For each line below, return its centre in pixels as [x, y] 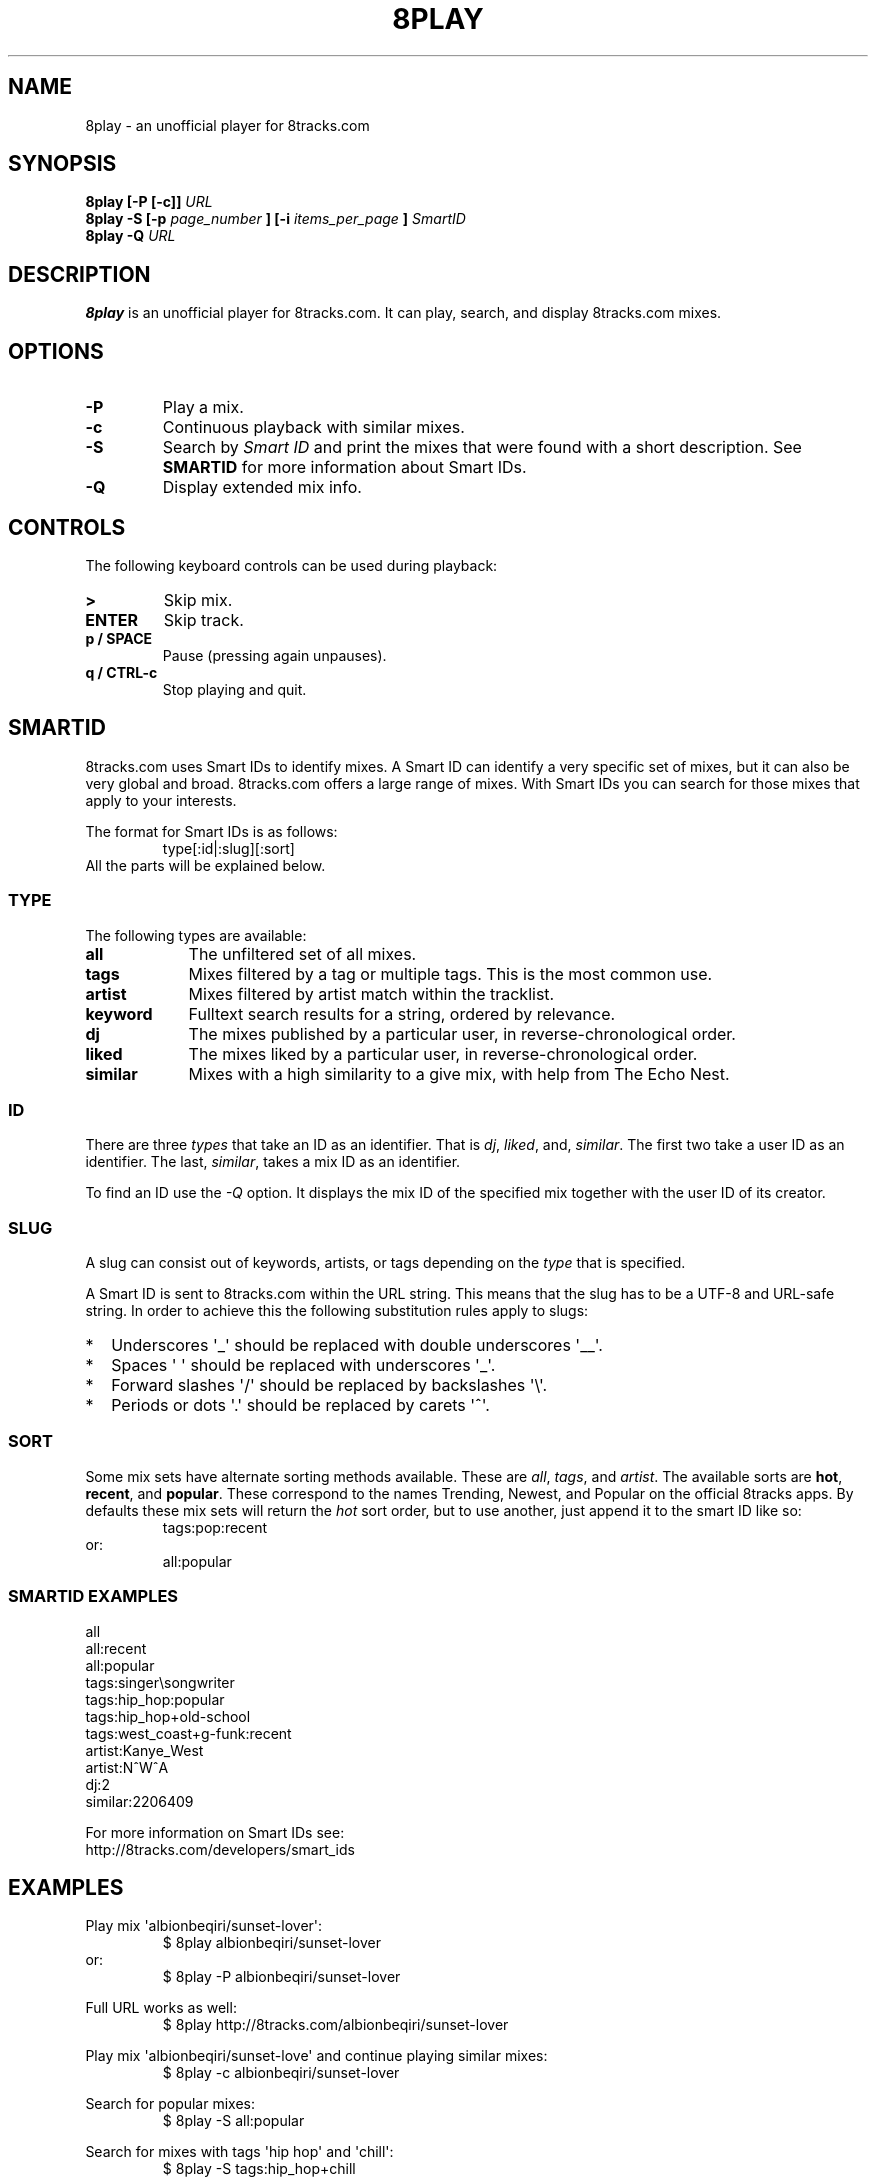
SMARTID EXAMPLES [93, 1596]
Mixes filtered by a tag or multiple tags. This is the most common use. [450, 973]
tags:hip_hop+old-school [168, 1716]
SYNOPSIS [62, 164]
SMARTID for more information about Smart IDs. [344, 467]
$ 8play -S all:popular [233, 2121]
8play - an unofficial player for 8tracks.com [227, 125]
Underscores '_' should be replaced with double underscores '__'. [357, 1345]
